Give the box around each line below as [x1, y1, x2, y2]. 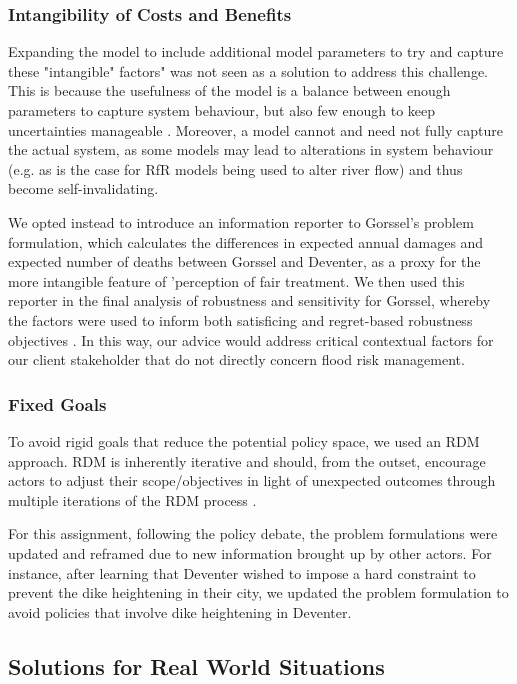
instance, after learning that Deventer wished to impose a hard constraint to [8, 562, 476, 583]
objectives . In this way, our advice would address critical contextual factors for [8, 329, 494, 350]
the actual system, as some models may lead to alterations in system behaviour [8, 139, 494, 160]
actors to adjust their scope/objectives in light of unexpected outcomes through [8, 470, 496, 491]
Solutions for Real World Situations [8, 650, 385, 681]
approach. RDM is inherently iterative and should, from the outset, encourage [8, 450, 486, 471]
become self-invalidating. [8, 178, 159, 199]
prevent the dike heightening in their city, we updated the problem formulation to [8, 582, 509, 603]
